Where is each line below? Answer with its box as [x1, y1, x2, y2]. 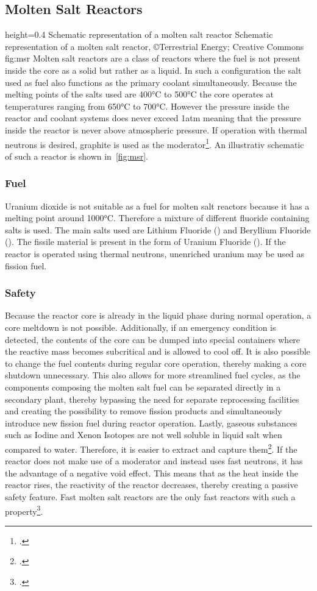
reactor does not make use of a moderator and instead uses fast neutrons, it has [5, 455, 303, 467]
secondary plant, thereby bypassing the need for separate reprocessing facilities [5, 392, 299, 405]
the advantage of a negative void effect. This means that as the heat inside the [5, 466, 298, 479]
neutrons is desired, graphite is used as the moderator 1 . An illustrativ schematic [5, 136, 304, 150]
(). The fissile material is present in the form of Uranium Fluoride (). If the [5, 235, 286, 248]
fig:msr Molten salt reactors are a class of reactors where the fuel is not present [5, 52, 301, 65]
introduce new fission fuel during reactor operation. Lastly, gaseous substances [5, 416, 297, 429]
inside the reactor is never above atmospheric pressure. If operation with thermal [5, 123, 307, 136]
